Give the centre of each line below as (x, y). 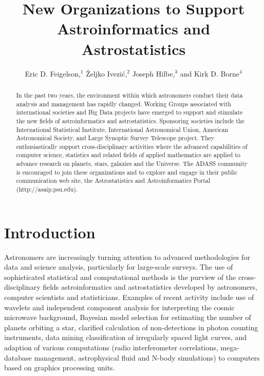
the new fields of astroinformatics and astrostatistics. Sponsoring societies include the (130, 120)
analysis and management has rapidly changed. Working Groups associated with (124, 104)
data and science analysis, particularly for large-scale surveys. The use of (119, 267)
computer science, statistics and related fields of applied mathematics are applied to (128, 155)
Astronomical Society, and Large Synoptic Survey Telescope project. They (115, 138)
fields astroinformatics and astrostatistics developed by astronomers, (150, 287)
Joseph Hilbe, (154, 73)
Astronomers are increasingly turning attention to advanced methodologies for (127, 257)
